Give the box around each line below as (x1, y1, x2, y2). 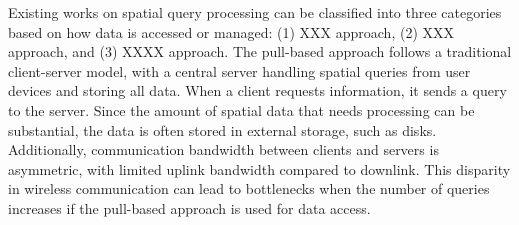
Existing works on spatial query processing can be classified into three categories (8, 2, 502, 22)
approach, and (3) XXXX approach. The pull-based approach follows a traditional (8, 41, 512, 62)
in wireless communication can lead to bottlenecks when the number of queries (8, 178, 490, 199)
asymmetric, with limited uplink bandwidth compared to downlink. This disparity (8, 158, 511, 179)
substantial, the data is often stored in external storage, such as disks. (8, 119, 437, 140)
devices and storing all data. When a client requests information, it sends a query (8, 80, 507, 101)
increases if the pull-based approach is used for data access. (8, 197, 371, 218)
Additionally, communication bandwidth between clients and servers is (8, 139, 439, 160)
